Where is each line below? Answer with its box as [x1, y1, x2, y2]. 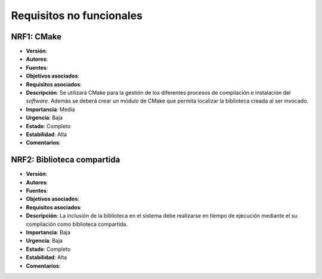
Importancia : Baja [26, 229, 71, 235]
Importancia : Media [26, 106, 75, 113]
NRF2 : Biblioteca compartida [11, 155, 120, 165]
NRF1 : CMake [11, 32, 62, 42]
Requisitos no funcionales [11, 9, 143, 22]
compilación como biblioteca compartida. [26, 221, 128, 228]
